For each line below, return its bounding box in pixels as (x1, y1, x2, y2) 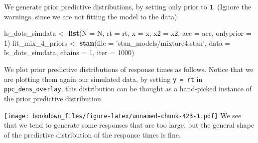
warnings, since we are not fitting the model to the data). (4, 11, 179, 21)
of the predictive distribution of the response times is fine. (4, 129, 181, 140)
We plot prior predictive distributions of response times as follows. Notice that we (4, 64, 254, 74)
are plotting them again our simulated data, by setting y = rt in (4, 73, 203, 84)
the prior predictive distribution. (4, 93, 103, 103)
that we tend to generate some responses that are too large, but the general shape (4, 120, 255, 130)
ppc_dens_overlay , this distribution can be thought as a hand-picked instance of (4, 83, 252, 94)
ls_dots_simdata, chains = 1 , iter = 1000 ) (4, 47, 134, 58)
